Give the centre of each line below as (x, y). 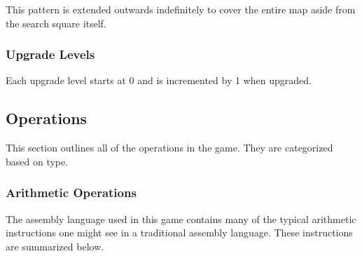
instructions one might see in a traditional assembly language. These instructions (179, 233)
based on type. (37, 161)
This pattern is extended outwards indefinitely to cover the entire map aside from (181, 9)
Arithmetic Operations (71, 193)
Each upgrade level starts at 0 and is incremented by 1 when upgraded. (159, 80)
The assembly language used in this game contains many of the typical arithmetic (181, 218)
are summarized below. (55, 246)
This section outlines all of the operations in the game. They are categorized (169, 148)
